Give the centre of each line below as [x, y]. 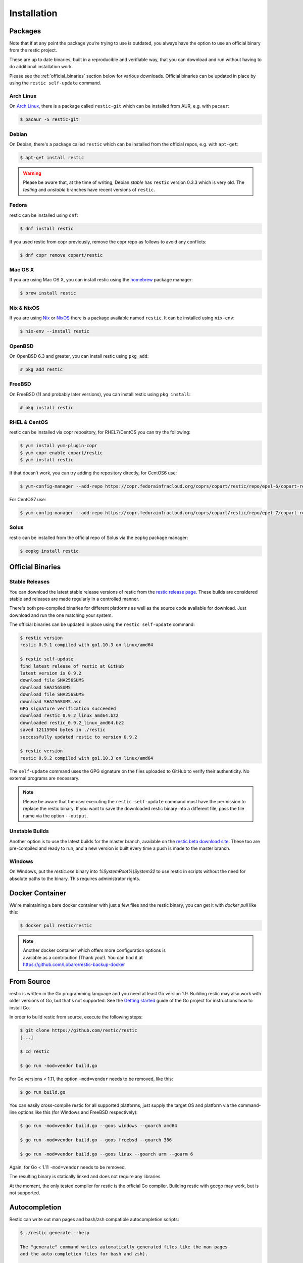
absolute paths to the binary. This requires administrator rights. [75, 879]
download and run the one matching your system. [61, 615]
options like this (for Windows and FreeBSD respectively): [78, 1112]
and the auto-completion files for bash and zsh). [84, 1254]
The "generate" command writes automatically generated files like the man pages [124, 1247]
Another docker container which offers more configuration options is [94, 950]
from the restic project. [33, 50]
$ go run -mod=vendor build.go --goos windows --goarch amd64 [98, 1126]
